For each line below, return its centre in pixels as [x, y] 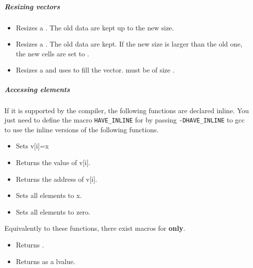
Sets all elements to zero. [53, 211]
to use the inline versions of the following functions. [82, 129]
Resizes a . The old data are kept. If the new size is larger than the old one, [129, 44]
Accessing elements [37, 89]
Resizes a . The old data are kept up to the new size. [95, 27]
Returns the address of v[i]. [56, 179]
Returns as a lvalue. [46, 261]
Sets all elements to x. [49, 195]
